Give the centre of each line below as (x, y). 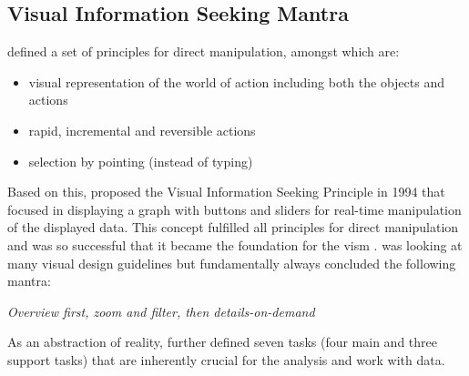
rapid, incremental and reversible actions (142, 130)
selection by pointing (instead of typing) (141, 161)
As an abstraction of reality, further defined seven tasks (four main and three (222, 342)
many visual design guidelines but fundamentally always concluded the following (232, 263)
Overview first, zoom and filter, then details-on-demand (161, 311)
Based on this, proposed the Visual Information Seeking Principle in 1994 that (226, 192)
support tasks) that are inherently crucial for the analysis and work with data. (226, 359)
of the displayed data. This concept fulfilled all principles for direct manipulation (233, 227)
